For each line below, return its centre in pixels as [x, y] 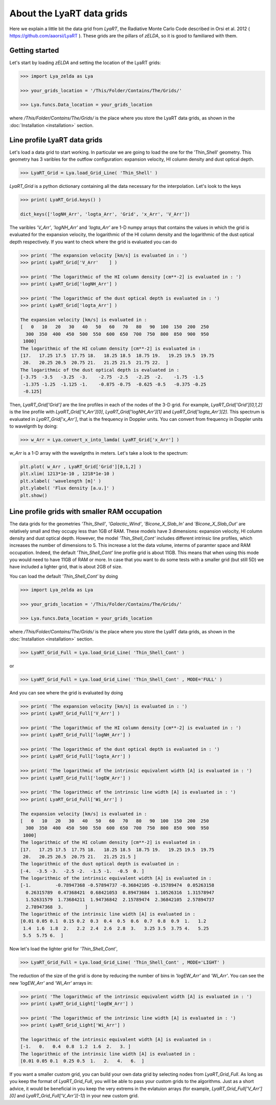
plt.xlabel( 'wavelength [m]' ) [61, 481]
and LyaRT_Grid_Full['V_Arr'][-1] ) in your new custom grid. [78, 1096]
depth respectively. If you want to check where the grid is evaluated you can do [93, 242]
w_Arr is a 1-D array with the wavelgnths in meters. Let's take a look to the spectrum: [99, 453]
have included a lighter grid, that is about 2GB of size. [66, 567]
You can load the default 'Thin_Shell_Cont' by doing [64, 576]
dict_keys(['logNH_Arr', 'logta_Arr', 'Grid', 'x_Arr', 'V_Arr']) [105, 214]
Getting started [34, 50]
